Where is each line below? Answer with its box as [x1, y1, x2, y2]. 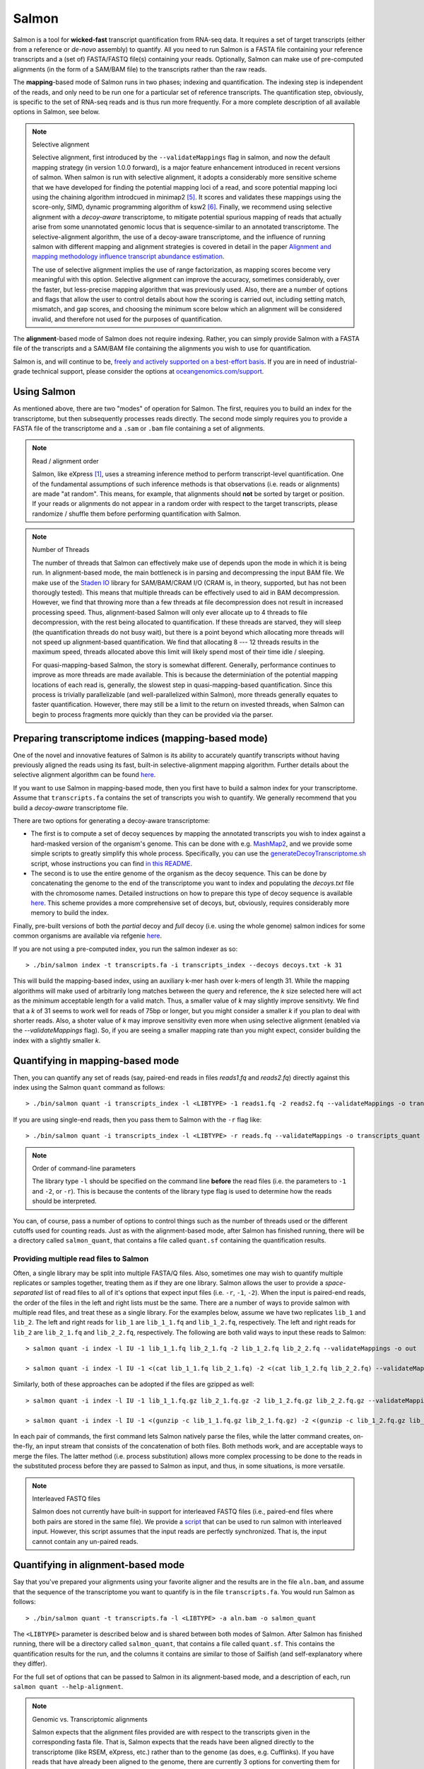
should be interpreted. [32, 1197, 97, 1206]
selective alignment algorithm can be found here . [13, 771, 156, 779]
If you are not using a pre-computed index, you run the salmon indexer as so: [13, 945, 238, 953]
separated [13, 1289, 44, 1297]
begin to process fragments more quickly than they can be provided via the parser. [32, 710, 273, 718]
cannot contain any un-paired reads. [32, 1537, 139, 1545]
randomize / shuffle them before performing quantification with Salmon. [32, 509, 242, 518]
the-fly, [13, 1442, 35, 1451]
